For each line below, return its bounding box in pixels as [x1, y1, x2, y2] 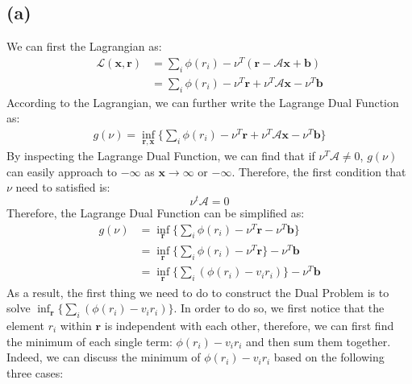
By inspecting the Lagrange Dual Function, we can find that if [6, 147, 315, 164]
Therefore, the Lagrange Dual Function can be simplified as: [6, 204, 305, 221]
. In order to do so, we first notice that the [173, 299, 385, 316]
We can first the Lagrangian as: [6, 38, 162, 55]
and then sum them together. [246, 332, 391, 349]
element [6, 316, 45, 333]
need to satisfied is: [15, 179, 110, 196]
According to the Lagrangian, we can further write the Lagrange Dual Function [6, 93, 399, 110]
